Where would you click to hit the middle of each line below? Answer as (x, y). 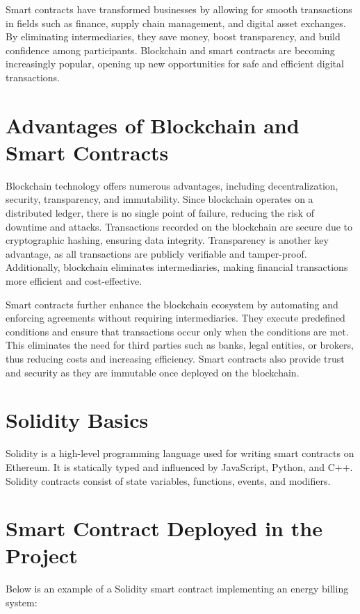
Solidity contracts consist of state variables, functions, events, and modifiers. (168, 480)
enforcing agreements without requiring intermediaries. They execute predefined (175, 318)
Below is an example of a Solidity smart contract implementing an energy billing (177, 589)
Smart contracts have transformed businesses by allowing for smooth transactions (179, 9)
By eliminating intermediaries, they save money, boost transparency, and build (173, 36)
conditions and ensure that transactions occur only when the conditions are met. (177, 331)
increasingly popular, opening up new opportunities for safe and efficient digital (175, 64)
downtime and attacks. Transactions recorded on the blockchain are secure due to (179, 226)
